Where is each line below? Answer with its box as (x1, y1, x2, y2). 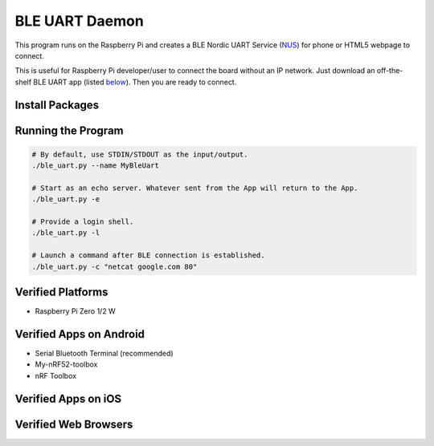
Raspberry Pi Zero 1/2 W (35, 306, 116, 316)
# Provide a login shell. (31, 217, 134, 226)
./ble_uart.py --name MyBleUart (31, 161, 160, 170)
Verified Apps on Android (14, 327, 145, 341)
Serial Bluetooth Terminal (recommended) (35, 349, 174, 359)
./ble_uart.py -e (31, 195, 100, 204)
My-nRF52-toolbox (35, 359, 98, 369)
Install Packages (14, 98, 100, 111)
